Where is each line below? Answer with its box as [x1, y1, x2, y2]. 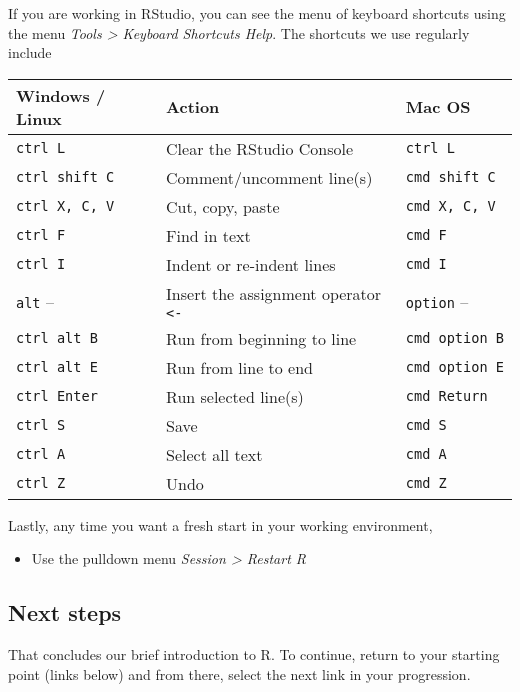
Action [166, 95, 220, 119]
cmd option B [405, 330, 504, 347]
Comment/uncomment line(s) [166, 165, 373, 189]
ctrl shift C [16, 169, 115, 186]
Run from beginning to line [166, 326, 357, 350]
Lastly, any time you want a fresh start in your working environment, [8, 514, 433, 535]
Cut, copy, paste [166, 194, 280, 218]
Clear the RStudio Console [166, 136, 354, 160]
